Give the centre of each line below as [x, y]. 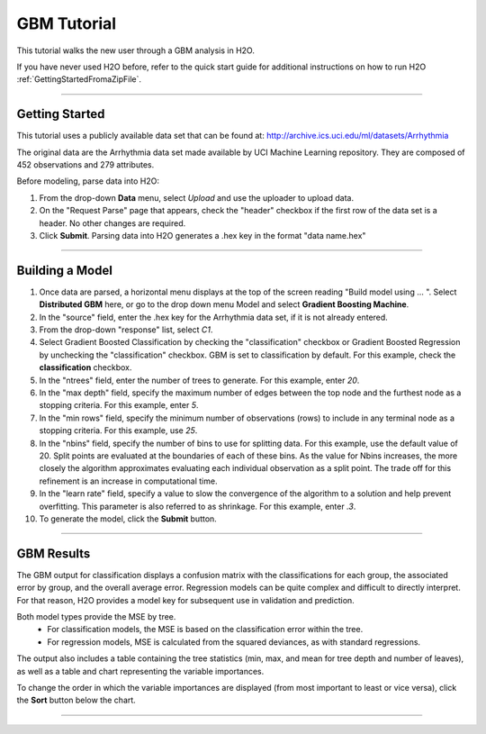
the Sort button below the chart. [76, 700]
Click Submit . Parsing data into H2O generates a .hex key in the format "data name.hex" [202, 235]
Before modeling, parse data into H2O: [88, 181]
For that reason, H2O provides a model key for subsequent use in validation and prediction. [185, 600]
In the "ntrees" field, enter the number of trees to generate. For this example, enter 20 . [199, 380]
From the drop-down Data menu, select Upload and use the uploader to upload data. [197, 197]
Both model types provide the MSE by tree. [96, 616]
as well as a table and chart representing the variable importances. [140, 671]
